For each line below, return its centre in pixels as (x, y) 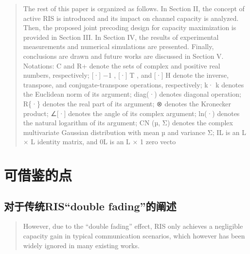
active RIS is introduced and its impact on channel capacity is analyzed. (131, 18)
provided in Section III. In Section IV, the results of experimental (121, 37)
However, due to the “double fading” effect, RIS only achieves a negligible (133, 226)
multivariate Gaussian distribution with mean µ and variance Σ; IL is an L (135, 132)
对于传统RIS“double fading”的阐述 (90, 206)
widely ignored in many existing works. (81, 245)
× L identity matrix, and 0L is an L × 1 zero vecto (99, 142)
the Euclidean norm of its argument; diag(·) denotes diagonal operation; (132, 94)
